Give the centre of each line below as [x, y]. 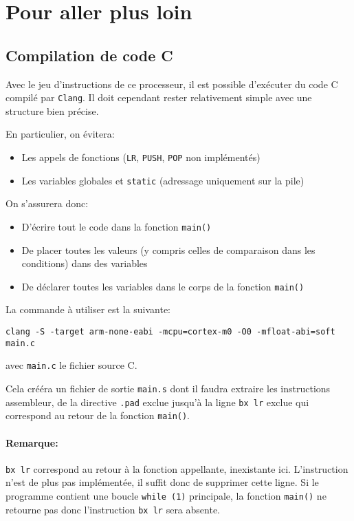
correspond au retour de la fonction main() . [98, 415]
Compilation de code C [89, 55]
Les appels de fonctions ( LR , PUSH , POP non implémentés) [141, 157]
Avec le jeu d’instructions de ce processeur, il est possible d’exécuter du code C [172, 84]
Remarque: [32, 442]
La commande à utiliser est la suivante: [88, 309]
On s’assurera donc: [47, 203]
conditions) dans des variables [85, 263]
